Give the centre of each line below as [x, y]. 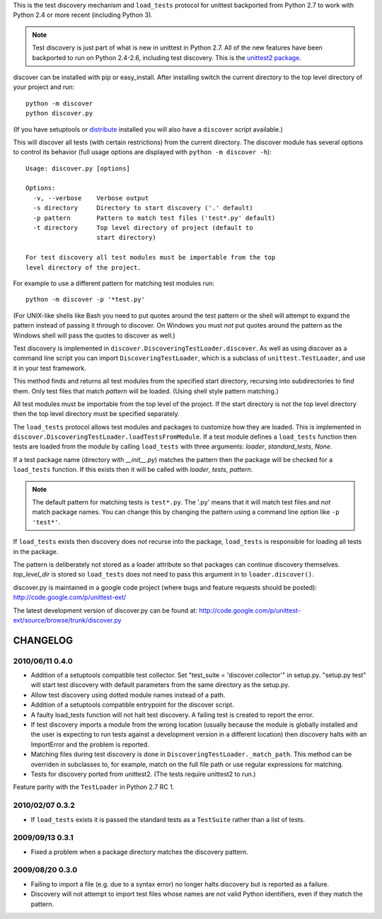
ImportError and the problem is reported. [90, 744]
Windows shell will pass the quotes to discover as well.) [94, 335]
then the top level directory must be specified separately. [96, 414]
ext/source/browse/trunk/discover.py [67, 620]
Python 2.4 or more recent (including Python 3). [83, 15]
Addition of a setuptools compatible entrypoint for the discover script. [132, 705]
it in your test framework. [50, 368]
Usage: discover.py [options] [78, 168]
